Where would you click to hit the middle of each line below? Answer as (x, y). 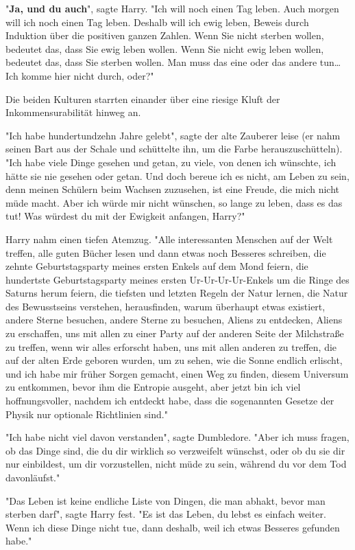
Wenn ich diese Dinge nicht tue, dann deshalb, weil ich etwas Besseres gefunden (173, 527)
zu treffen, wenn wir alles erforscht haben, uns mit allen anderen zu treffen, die (171, 346)
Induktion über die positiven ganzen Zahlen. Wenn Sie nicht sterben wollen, (165, 35)
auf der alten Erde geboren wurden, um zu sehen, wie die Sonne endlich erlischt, (174, 360)
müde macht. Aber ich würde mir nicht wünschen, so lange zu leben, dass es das (174, 202)
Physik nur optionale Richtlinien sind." (87, 414)
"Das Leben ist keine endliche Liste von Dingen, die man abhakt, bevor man (166, 500)
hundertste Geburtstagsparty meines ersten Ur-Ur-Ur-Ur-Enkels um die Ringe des (177, 279)
